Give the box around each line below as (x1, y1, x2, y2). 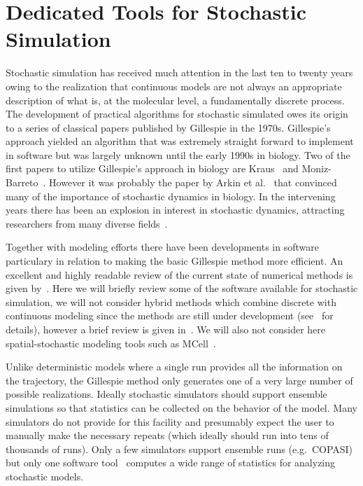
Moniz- (301, 161, 332, 176)
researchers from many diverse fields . (6, 216, 168, 230)
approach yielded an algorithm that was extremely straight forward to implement (6, 134, 354, 148)
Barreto (6, 175, 38, 190)
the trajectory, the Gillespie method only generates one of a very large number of (6, 373, 353, 387)
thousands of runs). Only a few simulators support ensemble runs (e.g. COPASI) (6, 441, 353, 456)
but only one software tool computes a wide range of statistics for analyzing (6, 455, 336, 470)
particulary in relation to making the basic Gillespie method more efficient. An (6, 254, 343, 268)
